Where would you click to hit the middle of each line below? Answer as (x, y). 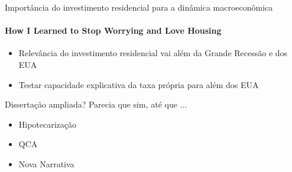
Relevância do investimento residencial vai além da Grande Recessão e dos (153, 53)
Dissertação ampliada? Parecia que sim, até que (91, 104)
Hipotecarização (48, 124)
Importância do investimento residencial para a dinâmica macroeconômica (139, 7)
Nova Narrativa (46, 163)
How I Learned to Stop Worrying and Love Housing (113, 30)
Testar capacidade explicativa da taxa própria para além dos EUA (139, 84)
